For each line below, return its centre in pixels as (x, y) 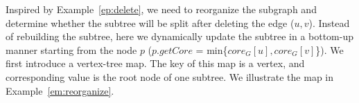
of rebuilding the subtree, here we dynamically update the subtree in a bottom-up (180, 36)
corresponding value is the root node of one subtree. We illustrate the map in (170, 76)
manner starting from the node (71, 49)
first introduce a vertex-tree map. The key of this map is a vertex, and (155, 63)
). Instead (329, 22)
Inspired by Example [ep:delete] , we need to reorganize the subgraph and (161, 9)
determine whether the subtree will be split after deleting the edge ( (150, 22)
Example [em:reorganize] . (60, 90)
